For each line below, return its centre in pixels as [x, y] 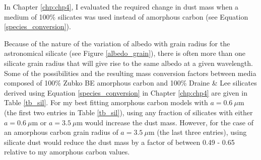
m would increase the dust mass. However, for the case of [165, 122]
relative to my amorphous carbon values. [67, 152]
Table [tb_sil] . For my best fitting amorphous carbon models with [106, 102]
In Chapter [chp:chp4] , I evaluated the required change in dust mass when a [121, 7]
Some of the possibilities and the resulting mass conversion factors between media [130, 73]
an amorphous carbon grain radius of [61, 132]
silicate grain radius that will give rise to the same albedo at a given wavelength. [128, 63]
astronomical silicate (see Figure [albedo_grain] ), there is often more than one [125, 53]
